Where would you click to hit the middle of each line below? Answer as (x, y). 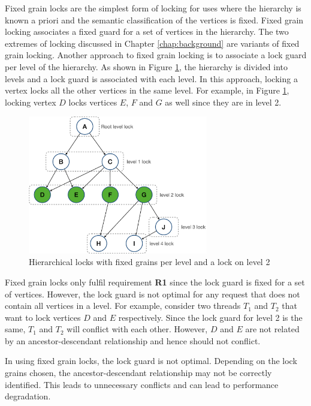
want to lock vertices (43, 317)
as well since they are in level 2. (223, 102)
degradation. (28, 396)
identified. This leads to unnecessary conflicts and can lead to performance (142, 384)
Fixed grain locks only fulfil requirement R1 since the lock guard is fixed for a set (155, 282)
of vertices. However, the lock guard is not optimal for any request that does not (153, 294)
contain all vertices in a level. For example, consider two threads (123, 306)
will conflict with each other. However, (137, 329)
